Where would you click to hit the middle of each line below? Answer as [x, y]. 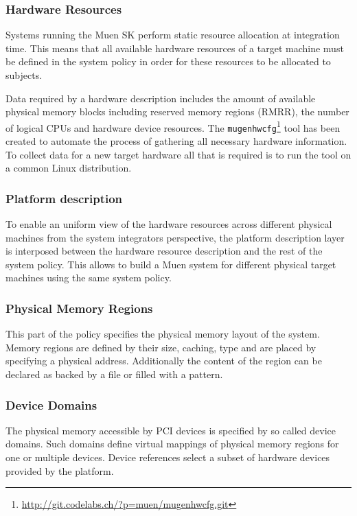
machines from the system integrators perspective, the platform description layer [175, 237]
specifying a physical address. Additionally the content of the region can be [164, 361]
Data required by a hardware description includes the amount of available [161, 98]
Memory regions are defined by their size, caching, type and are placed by [161, 347]
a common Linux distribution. [69, 168]
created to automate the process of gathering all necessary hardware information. [176, 141]
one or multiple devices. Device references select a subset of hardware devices [168, 457]
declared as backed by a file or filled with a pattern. [114, 374]
